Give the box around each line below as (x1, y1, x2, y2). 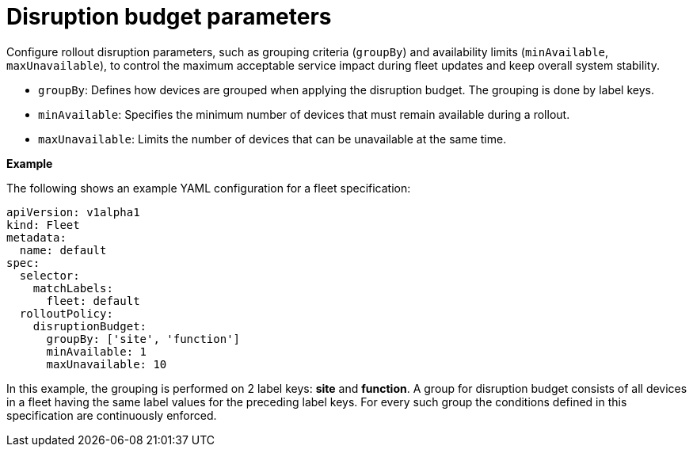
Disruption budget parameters (6, 3, 332, 30)
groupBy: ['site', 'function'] (46, 332, 241, 345)
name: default (19, 243, 107, 257)
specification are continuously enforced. (6, 408, 217, 422)
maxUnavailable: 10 (46, 357, 167, 371)
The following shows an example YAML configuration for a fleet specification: (6, 181, 411, 195)
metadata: (6, 230, 67, 244)
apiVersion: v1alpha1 (6, 205, 140, 219)
